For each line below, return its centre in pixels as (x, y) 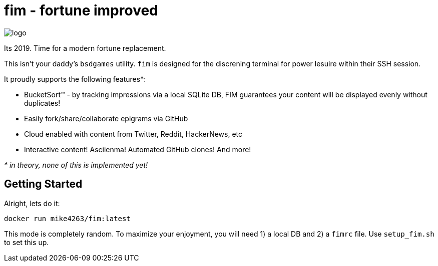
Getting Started (43, 184)
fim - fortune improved (81, 10)
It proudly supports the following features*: (75, 79)
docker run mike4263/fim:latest (67, 218)
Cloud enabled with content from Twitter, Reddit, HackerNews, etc (133, 134)
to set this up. (27, 242)
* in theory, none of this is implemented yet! (76, 165)
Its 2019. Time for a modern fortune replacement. (85, 48)
